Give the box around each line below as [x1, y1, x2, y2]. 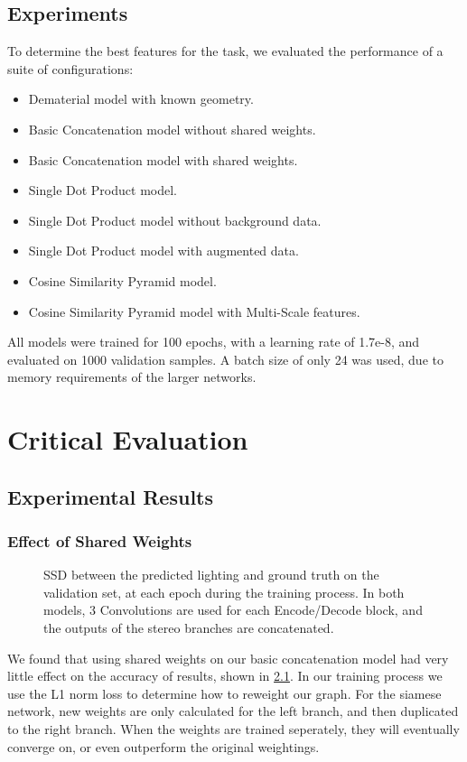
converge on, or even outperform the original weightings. [7, 737, 320, 756]
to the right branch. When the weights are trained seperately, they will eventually [7, 720, 460, 739]
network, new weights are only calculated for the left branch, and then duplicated [7, 702, 459, 720]
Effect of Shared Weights [7, 530, 192, 552]
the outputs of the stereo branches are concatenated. [43, 618, 334, 637]
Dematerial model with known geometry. [28, 89, 254, 108]
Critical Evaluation [7, 421, 248, 458]
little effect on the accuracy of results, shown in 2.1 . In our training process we [7, 666, 443, 685]
